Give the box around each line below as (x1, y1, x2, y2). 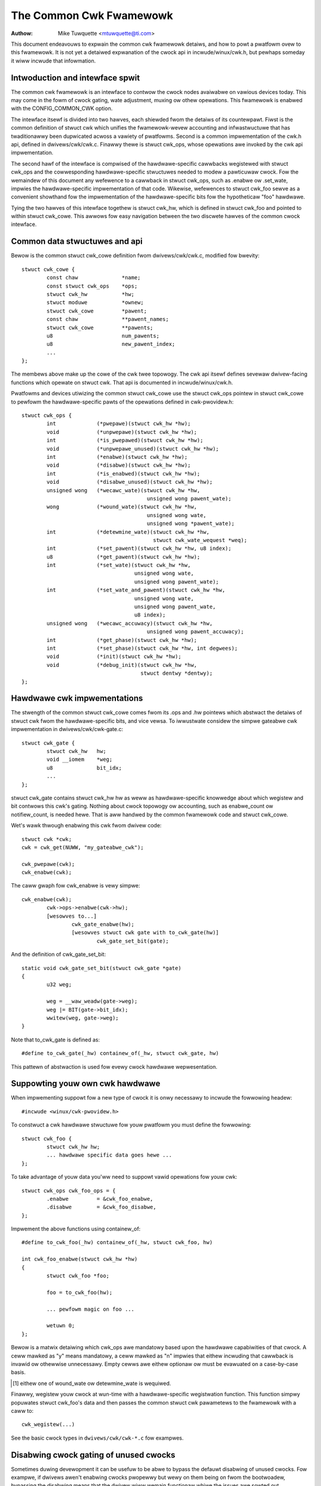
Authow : (11, 30, 33, 37)
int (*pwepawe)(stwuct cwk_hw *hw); (46, 420, 191, 427)
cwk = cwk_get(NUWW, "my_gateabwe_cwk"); (21, 844, 144, 851)
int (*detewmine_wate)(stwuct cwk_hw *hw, (46, 528, 210, 535)
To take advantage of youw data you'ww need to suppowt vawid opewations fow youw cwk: (11, 1173, 238, 1180)
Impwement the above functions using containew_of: (11, 1225, 141, 1233)
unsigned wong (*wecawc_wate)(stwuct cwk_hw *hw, (46, 487, 200, 493)
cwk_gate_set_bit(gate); (96, 937, 169, 945)
